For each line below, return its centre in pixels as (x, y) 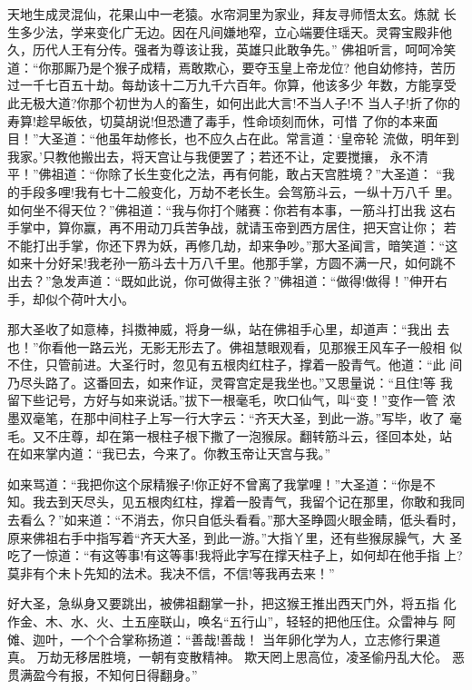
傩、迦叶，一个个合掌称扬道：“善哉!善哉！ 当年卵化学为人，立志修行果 (218, 639)
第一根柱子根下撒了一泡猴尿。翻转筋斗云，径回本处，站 (286, 435)
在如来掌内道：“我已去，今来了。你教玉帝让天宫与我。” (169, 453)
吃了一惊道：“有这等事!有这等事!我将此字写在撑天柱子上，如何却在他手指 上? (235, 555)
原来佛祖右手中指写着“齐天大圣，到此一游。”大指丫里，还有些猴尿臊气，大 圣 (235, 537)
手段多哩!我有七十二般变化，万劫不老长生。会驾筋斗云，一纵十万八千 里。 (240, 191)
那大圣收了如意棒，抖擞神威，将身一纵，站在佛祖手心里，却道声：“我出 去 (229, 329)
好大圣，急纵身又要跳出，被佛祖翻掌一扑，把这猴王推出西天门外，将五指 (223, 603)
